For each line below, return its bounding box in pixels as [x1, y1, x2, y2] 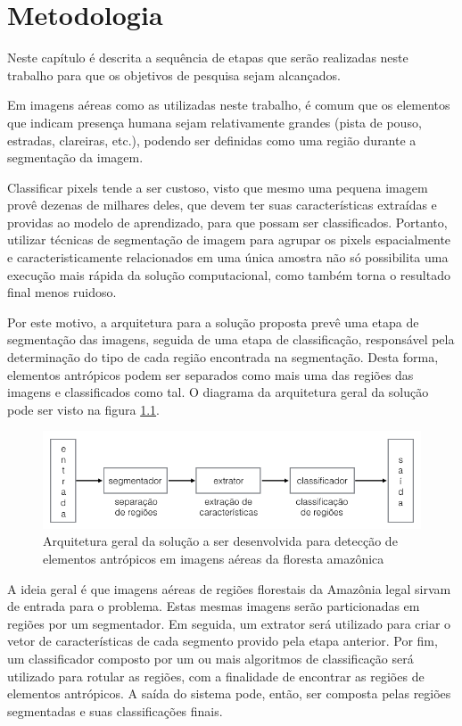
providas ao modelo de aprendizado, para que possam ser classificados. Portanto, [7, 212, 448, 231]
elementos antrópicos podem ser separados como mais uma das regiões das [7, 365, 414, 384]
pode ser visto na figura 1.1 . [7, 400, 160, 418]
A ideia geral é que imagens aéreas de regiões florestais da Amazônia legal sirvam [7, 579, 451, 598]
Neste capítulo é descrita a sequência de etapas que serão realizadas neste [7, 48, 408, 67]
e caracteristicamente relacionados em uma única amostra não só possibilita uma [7, 248, 449, 267]
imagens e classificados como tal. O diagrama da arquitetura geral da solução [7, 383, 429, 401]
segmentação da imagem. [7, 148, 144, 167]
